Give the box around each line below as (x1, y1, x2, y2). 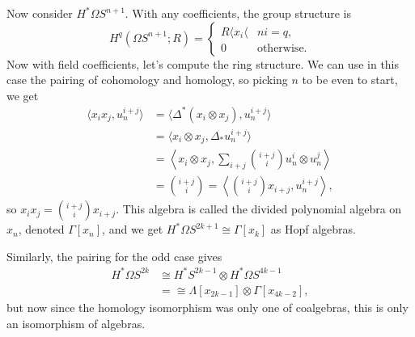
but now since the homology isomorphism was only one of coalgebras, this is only (6, 298, 409, 315)
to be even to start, (302, 71, 398, 88)
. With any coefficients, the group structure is (125, 5, 351, 21)
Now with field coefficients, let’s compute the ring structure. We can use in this (6, 55, 400, 72)
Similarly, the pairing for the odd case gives (6, 247, 222, 264)
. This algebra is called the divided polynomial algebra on (116, 200, 402, 217)
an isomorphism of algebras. (6, 314, 146, 331)
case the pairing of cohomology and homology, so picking (6, 71, 288, 88)
